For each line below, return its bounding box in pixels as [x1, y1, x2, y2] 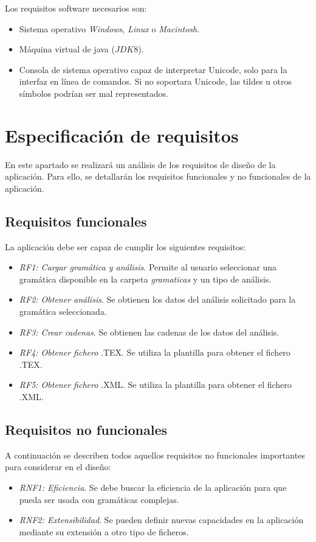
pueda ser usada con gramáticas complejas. [19, 493, 179, 505]
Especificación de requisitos [5, 122, 239, 147]
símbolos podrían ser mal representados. [19, 86, 168, 99]
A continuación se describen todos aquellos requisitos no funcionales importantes [5, 448, 305, 461]
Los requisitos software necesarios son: [5, 2, 147, 14]
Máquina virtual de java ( [19, 43, 115, 55]
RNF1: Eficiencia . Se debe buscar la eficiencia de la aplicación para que [19, 481, 287, 493]
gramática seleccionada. [19, 305, 107, 318]
